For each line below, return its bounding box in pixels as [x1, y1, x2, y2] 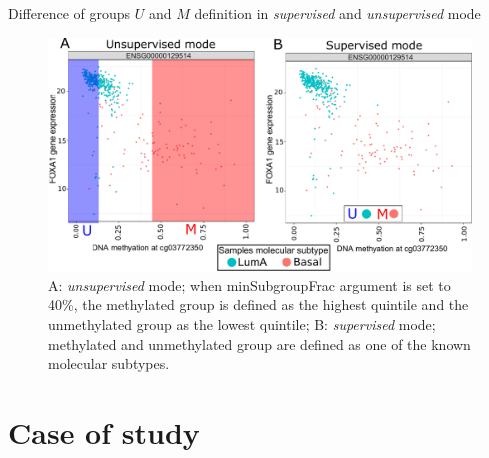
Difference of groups [8, 3, 131, 23]
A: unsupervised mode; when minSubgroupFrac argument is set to [48, 274, 451, 295]
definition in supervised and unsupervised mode [194, 3, 481, 23]
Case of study [8, 411, 200, 452]
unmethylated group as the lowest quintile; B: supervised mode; [48, 313, 436, 334]
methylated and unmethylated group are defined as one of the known [48, 333, 471, 354]
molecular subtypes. [48, 353, 170, 374]
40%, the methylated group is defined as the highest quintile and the [48, 294, 469, 315]
